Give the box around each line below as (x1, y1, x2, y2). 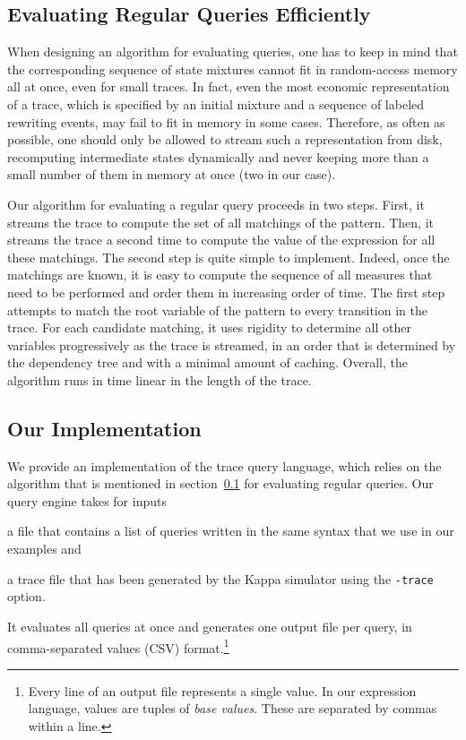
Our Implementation (7, 414, 202, 442)
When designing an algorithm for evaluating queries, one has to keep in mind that (7, 42, 458, 61)
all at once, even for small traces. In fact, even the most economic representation (7, 77, 450, 96)
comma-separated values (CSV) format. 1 (7, 635, 229, 657)
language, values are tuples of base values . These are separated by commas (28, 699, 437, 718)
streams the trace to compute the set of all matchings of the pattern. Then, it (7, 212, 434, 231)
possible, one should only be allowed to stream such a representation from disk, (7, 130, 443, 149)
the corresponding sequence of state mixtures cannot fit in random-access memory (7, 59, 458, 78)
